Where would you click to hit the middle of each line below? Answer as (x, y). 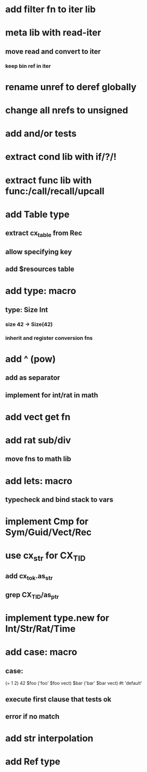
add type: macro (41, 291)
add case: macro (41, 652)
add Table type (37, 214)
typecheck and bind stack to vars (59, 500)
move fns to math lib (38, 459)
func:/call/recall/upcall (55, 191)
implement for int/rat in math (52, 395)
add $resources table (40, 269)
